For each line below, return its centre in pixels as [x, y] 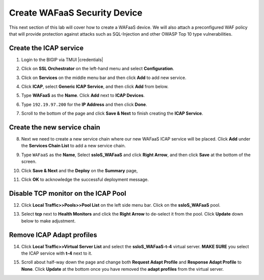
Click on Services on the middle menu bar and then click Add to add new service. [104, 78]
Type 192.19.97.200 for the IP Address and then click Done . [84, 104]
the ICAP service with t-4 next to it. [57, 253]
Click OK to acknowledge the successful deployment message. [85, 180]
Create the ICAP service [46, 48]
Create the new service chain [55, 127]
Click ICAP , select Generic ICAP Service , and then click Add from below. [95, 87]
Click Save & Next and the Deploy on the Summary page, [79, 170]
